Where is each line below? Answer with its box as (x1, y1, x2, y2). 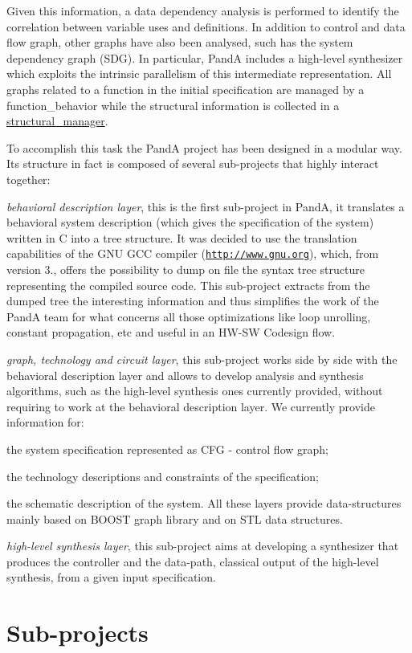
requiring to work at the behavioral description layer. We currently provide (6, 398, 375, 414)
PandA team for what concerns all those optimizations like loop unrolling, (6, 308, 371, 324)
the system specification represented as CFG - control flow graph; (6, 440, 328, 457)
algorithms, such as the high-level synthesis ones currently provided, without (6, 382, 383, 399)
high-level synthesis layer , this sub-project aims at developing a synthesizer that (6, 537, 399, 554)
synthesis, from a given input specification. (6, 569, 216, 586)
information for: (6, 414, 84, 431)
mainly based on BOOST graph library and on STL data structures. (6, 510, 343, 527)
